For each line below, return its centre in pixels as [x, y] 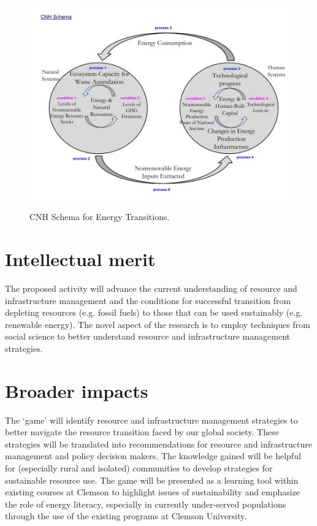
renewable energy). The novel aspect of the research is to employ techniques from [158, 324]
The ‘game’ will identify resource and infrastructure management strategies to [151, 420]
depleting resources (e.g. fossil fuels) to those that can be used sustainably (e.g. [154, 312]
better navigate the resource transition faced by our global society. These [142, 432]
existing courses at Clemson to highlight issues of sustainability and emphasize [153, 492]
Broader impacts [77, 390]
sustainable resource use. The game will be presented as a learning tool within [152, 480]
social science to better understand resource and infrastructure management [147, 336]
